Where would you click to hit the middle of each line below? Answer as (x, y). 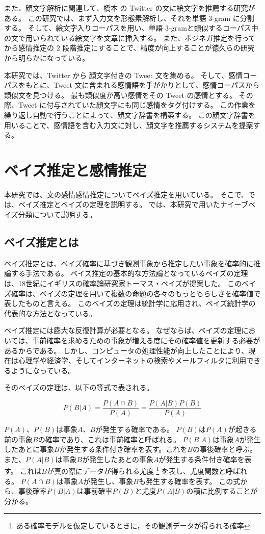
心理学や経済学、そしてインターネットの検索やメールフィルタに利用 (132, 360)
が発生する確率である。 (135, 429)
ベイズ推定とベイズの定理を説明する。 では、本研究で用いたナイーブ (133, 204)
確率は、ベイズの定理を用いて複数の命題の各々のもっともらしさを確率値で (136, 293)
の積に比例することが (222, 491)
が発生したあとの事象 (118, 459)
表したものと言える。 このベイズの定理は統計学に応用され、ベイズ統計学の (130, 303)
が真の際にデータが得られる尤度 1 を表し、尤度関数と (136, 470)
